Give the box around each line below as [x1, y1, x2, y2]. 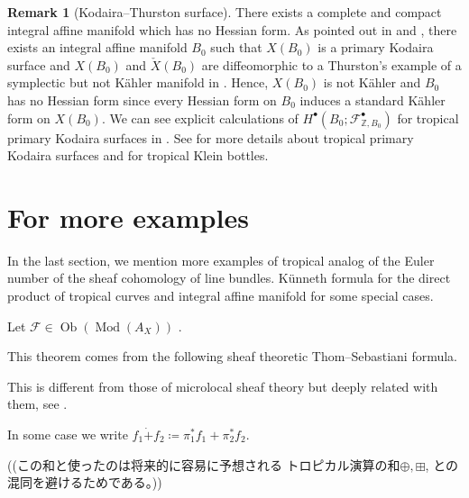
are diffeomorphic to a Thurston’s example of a [201, 55, 462, 74]
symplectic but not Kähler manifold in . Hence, [7, 73, 269, 92]
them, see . [7, 394, 68, 413]
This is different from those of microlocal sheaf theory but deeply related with [7, 376, 438, 395]
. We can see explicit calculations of [101, 108, 299, 127]
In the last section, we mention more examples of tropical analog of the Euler [7, 250, 435, 269]
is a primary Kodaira [317, 38, 434, 57]
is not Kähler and [323, 73, 421, 92]
